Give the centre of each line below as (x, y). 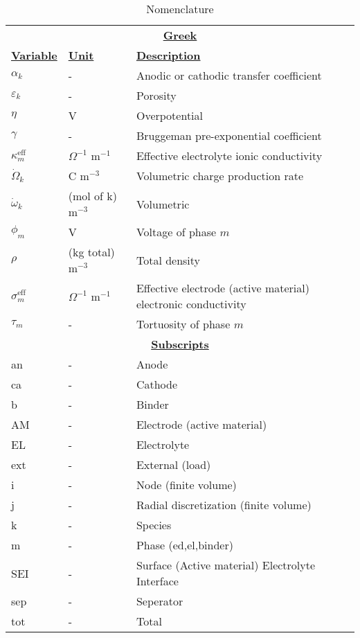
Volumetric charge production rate (220, 176)
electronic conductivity (191, 304)
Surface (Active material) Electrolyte (226, 565)
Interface (157, 581)
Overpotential (170, 115)
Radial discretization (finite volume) (224, 505)
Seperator (160, 601)
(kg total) (91, 252)
